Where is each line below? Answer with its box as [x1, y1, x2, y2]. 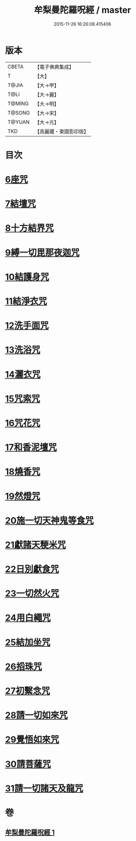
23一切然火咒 [5, 588, 59, 599]
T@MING [7, 100, 29, 107]
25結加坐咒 [5, 637, 51, 648]
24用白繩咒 [5, 612, 51, 623]
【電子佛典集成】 [34, 63, 75, 70]
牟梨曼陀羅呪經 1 [5, 828, 55, 837]
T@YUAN [7, 119, 30, 125]
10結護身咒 [5, 271, 49, 282]
